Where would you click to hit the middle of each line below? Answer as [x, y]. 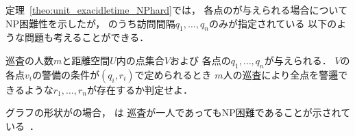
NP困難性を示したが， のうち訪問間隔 [90, 23]
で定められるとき [173, 74]
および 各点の [200, 60]
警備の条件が [70, 74]
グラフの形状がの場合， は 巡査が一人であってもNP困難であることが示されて [178, 112]
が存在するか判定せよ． [139, 89]
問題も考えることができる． [87, 37]
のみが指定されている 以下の [273, 23]
